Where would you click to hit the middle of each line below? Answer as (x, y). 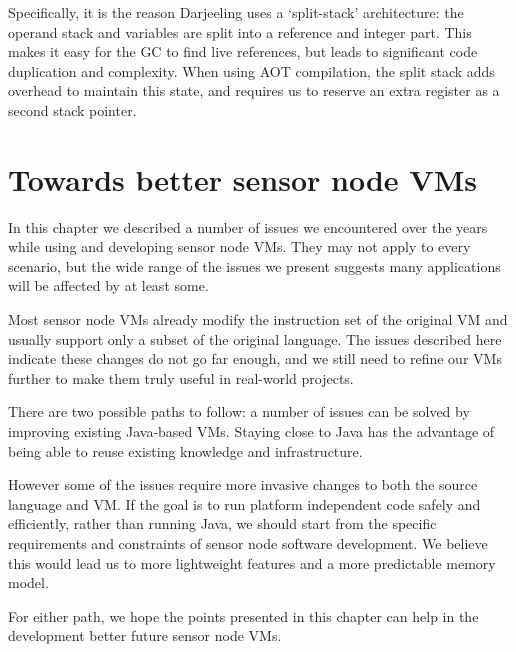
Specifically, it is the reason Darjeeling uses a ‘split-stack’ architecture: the (236, 12)
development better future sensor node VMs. (145, 635)
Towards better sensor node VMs (242, 178)
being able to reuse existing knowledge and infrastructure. (185, 450)
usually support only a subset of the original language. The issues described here (255, 338)
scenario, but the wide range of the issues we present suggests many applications (254, 265)
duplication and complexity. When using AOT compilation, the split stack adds (251, 70)
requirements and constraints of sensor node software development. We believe (248, 543)
